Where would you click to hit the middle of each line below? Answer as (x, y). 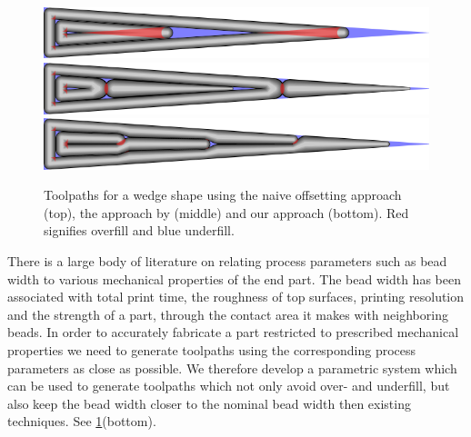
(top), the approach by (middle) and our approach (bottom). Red (226, 212)
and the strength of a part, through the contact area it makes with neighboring (228, 314)
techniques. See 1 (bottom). (82, 421)
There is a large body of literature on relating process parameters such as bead (227, 261)
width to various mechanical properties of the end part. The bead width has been (234, 278)
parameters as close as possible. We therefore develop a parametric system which (232, 367)
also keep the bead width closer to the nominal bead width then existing (209, 403)
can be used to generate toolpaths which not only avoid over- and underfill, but (229, 386)
